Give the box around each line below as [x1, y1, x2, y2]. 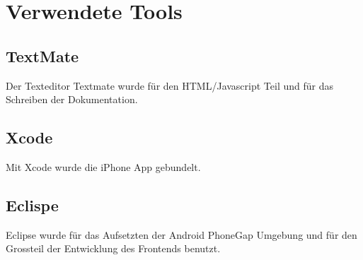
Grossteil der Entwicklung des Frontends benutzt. [6, 241, 221, 256]
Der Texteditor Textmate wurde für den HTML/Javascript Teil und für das [6, 78, 333, 93]
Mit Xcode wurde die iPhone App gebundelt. [6, 159, 201, 174]
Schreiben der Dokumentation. [6, 92, 138, 107]
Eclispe [6, 194, 59, 215]
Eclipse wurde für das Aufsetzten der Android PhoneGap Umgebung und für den [6, 227, 357, 242]
